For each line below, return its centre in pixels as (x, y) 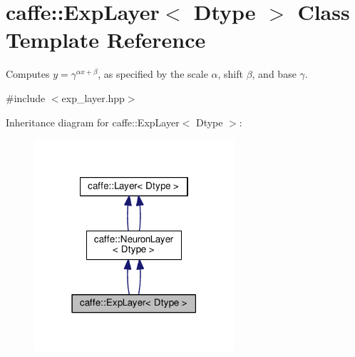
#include (26, 97)
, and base (274, 74)
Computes (28, 74)
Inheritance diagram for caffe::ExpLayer (93, 122)
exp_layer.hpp (93, 97)
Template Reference (106, 40)
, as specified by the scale (153, 74)
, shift (230, 74)
